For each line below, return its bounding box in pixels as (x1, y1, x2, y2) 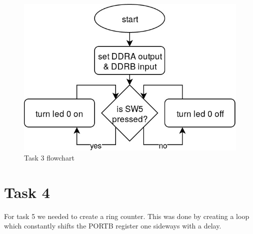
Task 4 (4, 181, 50, 202)
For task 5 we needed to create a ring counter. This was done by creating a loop (4, 210, 249, 221)
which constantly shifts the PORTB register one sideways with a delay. (4, 220, 221, 231)
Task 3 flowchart (24, 152, 74, 163)
